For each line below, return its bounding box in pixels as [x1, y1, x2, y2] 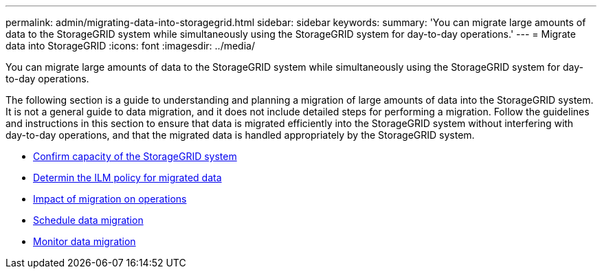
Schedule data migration [33, 214, 144, 226]
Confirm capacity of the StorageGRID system [33, 150, 237, 162]
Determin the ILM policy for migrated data [33, 172, 222, 183]
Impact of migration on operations [33, 193, 187, 205]
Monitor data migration [33, 236, 136, 247]
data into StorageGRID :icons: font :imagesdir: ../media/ [5, 40, 255, 52]
